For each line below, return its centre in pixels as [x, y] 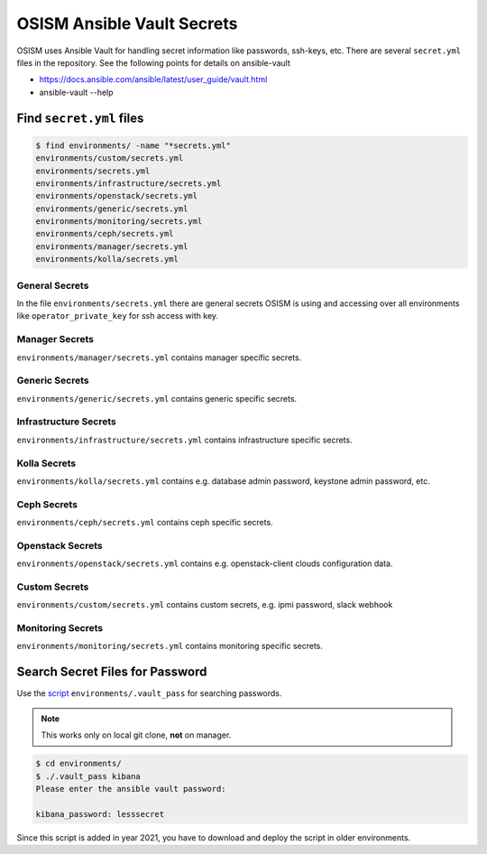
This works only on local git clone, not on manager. [136, 735]
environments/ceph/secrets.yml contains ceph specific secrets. [145, 523]
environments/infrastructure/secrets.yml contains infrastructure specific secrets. [184, 440]
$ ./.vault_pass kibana [88, 776]
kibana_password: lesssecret [100, 814]
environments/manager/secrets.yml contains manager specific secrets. [159, 357]
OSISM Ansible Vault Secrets [127, 23]
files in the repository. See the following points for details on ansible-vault [153, 62]
